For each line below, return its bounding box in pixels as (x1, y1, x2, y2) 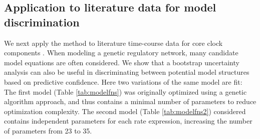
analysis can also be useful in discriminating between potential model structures (4, 67, 249, 77)
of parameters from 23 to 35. (4, 125, 92, 136)
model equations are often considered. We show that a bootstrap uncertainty (4, 57, 239, 67)
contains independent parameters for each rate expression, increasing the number (4, 116, 252, 126)
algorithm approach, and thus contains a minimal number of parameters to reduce (4, 96, 256, 107)
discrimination (4, 14, 80, 29)
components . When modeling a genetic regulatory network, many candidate (4, 47, 238, 58)
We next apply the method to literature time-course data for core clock (4, 37, 223, 48)
